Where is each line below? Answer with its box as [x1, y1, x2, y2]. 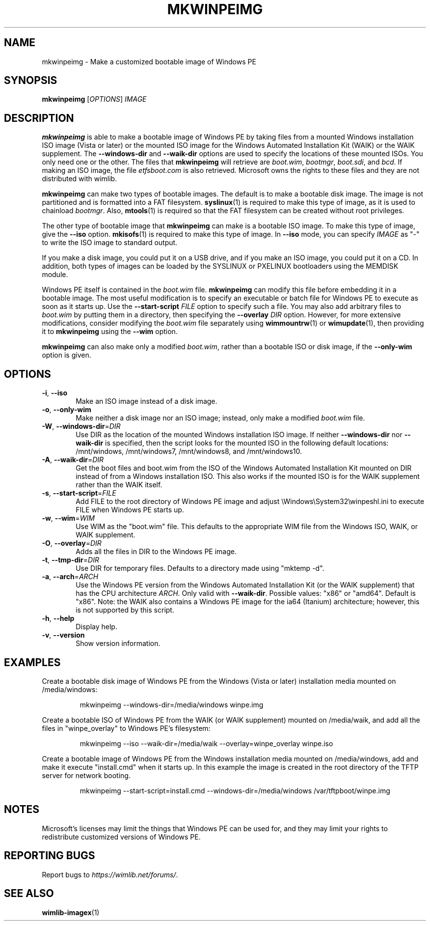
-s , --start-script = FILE [42, 489, 116, 498]
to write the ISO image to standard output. [42, 238, 178, 247]
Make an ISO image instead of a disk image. [76, 397, 217, 406]
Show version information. [76, 639, 161, 648]
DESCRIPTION [4, 112, 74, 124]
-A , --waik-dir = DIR [42, 455, 104, 464]
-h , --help [42, 614, 75, 623]
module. [42, 270, 68, 279]
